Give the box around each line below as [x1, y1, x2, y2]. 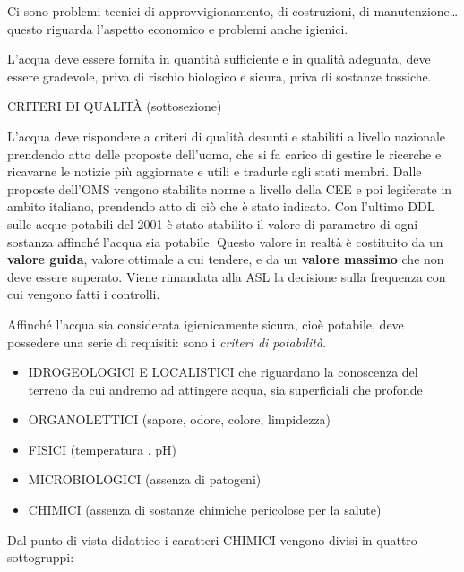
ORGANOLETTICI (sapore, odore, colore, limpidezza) [28, 410, 331, 429]
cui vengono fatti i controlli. [7, 285, 160, 303]
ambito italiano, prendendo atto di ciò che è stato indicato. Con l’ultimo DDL [7, 197, 435, 216]
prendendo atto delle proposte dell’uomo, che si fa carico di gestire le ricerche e [7, 144, 442, 163]
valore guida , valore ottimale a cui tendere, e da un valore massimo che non [7, 250, 444, 269]
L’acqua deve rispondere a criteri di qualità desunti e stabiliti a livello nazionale [7, 126, 446, 145]
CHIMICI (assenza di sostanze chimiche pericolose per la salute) [28, 500, 382, 519]
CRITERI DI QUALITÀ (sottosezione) [7, 97, 222, 115]
